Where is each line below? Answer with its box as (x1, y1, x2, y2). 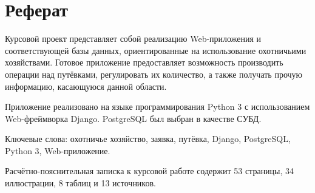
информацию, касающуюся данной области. (5, 80, 167, 92)
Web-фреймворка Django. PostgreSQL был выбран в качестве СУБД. (5, 112, 262, 124)
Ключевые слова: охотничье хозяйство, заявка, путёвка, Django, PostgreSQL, (5, 132, 291, 145)
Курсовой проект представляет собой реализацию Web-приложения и (5, 32, 261, 45)
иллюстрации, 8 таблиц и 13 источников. (5, 177, 156, 189)
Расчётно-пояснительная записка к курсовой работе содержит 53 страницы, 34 (5, 164, 294, 177)
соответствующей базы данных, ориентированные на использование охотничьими (5, 44, 307, 56)
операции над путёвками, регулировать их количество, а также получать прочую (5, 67, 303, 80)
